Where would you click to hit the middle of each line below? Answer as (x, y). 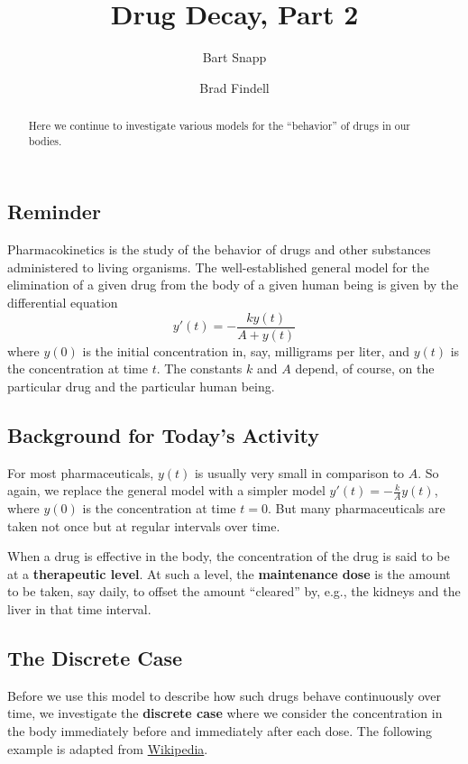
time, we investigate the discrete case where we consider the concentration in (225, 713)
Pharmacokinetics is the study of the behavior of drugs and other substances (219, 249)
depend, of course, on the (365, 368)
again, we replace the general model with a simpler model (166, 490)
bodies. (45, 140)
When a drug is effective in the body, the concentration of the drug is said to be (229, 556)
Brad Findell (234, 87)
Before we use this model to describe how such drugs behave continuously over (225, 695)
